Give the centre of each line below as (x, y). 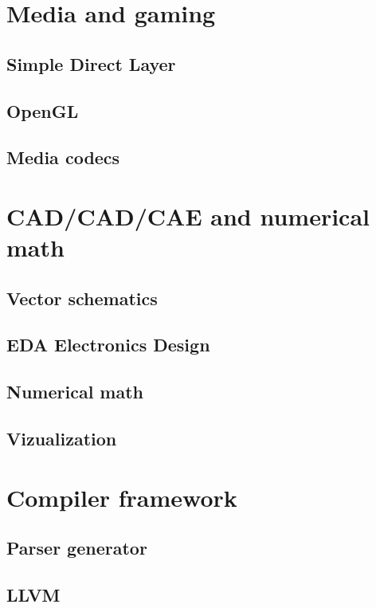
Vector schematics (82, 298)
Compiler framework (122, 497)
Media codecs (63, 157)
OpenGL (43, 110)
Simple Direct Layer (91, 63)
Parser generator (77, 548)
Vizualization (62, 439)
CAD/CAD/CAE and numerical (188, 216)
